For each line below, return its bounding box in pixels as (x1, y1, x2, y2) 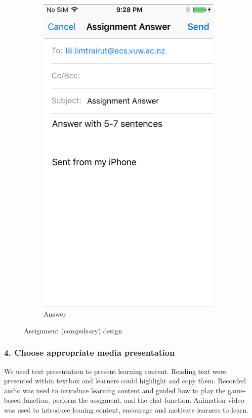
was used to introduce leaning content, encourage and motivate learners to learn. (4, 404, 249, 415)
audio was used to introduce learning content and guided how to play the (4, 385, 226, 395)
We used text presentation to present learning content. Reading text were (4, 366, 226, 376)
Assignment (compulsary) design (24, 325, 123, 335)
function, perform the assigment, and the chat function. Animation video (23, 395, 244, 405)
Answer (43, 309, 66, 319)
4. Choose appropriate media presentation (4, 346, 175, 359)
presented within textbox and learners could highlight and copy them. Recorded (4, 375, 246, 386)
